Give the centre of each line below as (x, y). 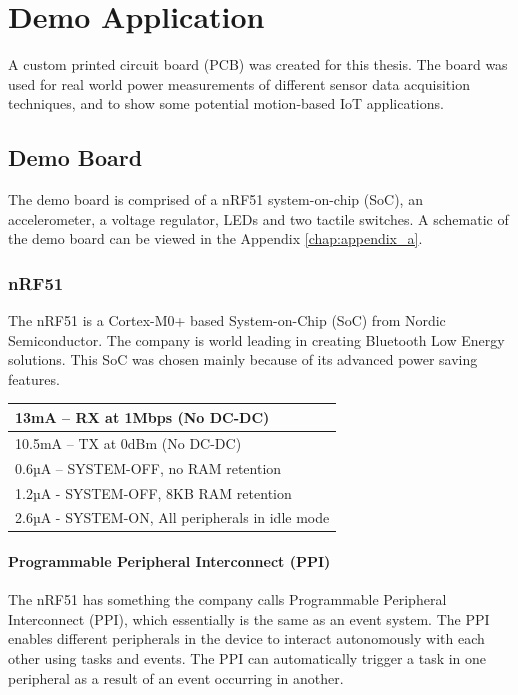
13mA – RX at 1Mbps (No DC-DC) (142, 416)
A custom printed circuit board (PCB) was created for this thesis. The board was (258, 64)
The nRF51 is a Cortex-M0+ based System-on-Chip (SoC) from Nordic (227, 320)
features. (34, 378)
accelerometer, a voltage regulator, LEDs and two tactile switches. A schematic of (258, 218)
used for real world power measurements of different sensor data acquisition (239, 83)
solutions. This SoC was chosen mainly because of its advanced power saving (243, 359)
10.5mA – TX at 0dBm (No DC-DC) (128, 442)
